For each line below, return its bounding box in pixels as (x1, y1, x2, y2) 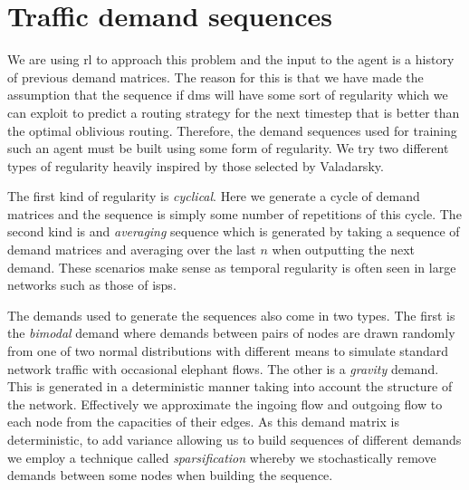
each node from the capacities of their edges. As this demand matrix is (7, 412, 399, 431)
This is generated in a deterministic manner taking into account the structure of (7, 377, 453, 396)
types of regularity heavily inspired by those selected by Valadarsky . (7, 156, 384, 175)
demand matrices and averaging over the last (7, 240, 256, 259)
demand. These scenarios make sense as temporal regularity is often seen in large (7, 257, 456, 276)
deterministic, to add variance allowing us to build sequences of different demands (7, 430, 462, 448)
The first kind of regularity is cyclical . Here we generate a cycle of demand (7, 187, 420, 206)
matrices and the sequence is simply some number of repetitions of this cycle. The (7, 204, 462, 223)
